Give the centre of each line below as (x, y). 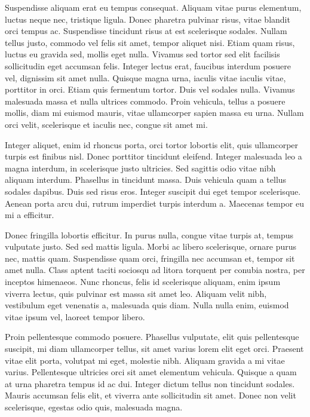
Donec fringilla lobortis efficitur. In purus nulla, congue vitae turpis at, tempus (149, 234)
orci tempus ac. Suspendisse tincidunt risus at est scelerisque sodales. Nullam (146, 31)
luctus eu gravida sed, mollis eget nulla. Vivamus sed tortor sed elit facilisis (142, 54)
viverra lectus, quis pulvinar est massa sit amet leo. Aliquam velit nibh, (136, 293)
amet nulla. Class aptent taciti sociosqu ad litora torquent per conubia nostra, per (155, 270)
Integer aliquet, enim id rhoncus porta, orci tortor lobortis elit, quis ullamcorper (152, 144)
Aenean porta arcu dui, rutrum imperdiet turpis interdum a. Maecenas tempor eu (155, 203)
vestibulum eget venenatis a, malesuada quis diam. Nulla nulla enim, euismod (147, 305)
